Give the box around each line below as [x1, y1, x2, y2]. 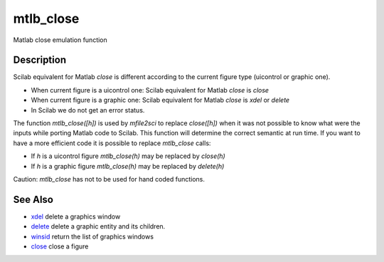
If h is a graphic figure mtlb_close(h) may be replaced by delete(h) [31, 162, 225, 170]
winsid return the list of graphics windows [31, 232, 154, 241]
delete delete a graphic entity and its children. [31, 222, 166, 231]
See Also [13, 193, 53, 206]
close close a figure [31, 242, 89, 251]
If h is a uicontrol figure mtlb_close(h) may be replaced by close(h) [31, 152, 225, 160]
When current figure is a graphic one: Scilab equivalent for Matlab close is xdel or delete [31, 96, 290, 105]
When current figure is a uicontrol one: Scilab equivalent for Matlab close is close [31, 85, 270, 94]
